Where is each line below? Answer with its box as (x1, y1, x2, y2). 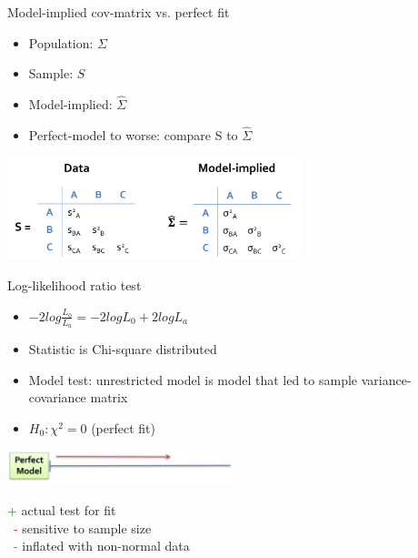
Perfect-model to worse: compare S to (28, 125, 238, 144)
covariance (28, 388, 86, 407)
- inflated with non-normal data (14, 536, 190, 555)
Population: (28, 33, 94, 52)
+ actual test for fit (7, 500, 116, 519)
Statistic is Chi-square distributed (28, 340, 217, 359)
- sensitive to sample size (14, 518, 152, 537)
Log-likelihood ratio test (7, 276, 142, 295)
